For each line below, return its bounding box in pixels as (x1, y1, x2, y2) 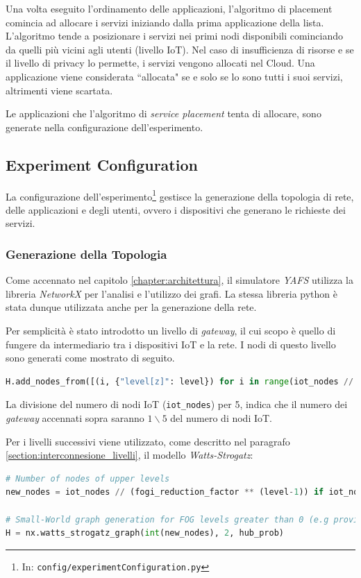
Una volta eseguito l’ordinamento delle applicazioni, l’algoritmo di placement (6, 1, 333, 15)
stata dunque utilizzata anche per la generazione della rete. (6, 300, 257, 314)
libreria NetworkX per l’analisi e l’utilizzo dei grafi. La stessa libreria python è (6, 286, 337, 300)
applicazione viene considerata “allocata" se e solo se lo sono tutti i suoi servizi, (6, 69, 343, 83)
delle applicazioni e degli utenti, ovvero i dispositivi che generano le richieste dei (6, 202, 346, 216)
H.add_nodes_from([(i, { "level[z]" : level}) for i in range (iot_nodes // (6, 376, 354, 386)
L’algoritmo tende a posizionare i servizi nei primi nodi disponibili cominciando (6, 28, 343, 43)
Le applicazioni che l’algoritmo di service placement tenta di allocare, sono (6, 106, 321, 121)
